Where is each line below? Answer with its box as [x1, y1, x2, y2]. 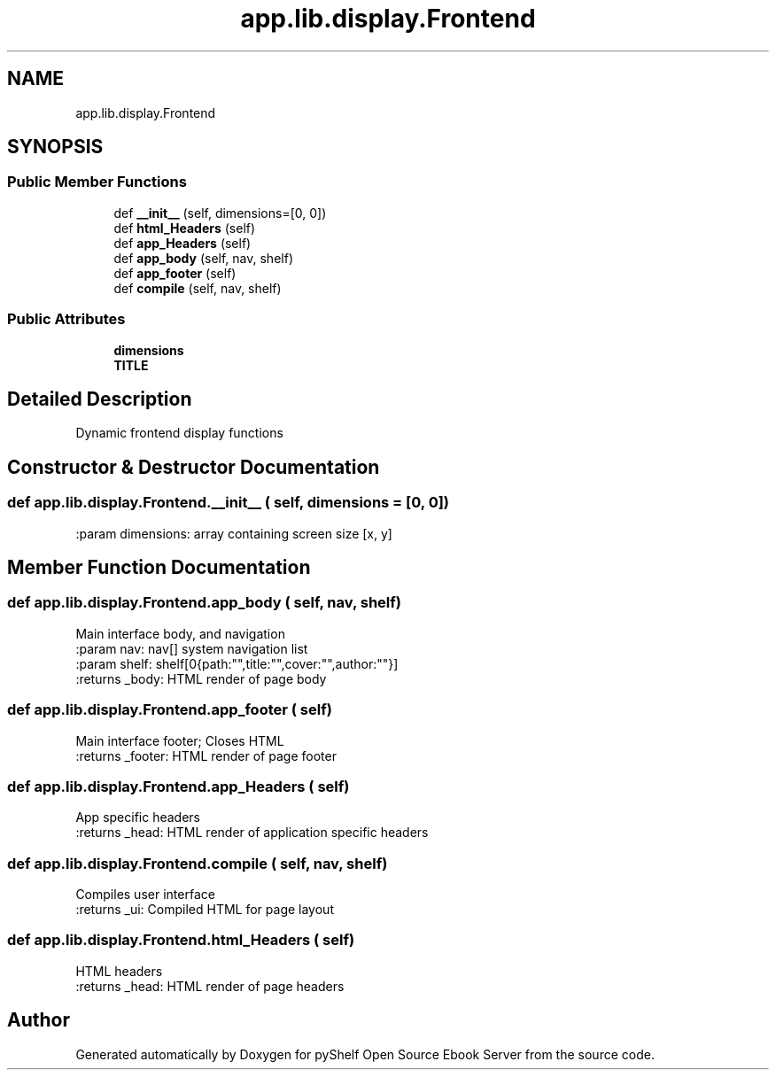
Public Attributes [7, 310, 126, 329]
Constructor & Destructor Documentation [7, 455, 380, 478]
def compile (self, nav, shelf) [113, 280, 282, 296]
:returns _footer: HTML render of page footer [75, 748, 337, 763]
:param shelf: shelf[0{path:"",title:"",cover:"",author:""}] [75, 655, 399, 671]
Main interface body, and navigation [75, 625, 285, 641]
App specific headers [75, 810, 200, 825]
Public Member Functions [7, 173, 187, 191]
